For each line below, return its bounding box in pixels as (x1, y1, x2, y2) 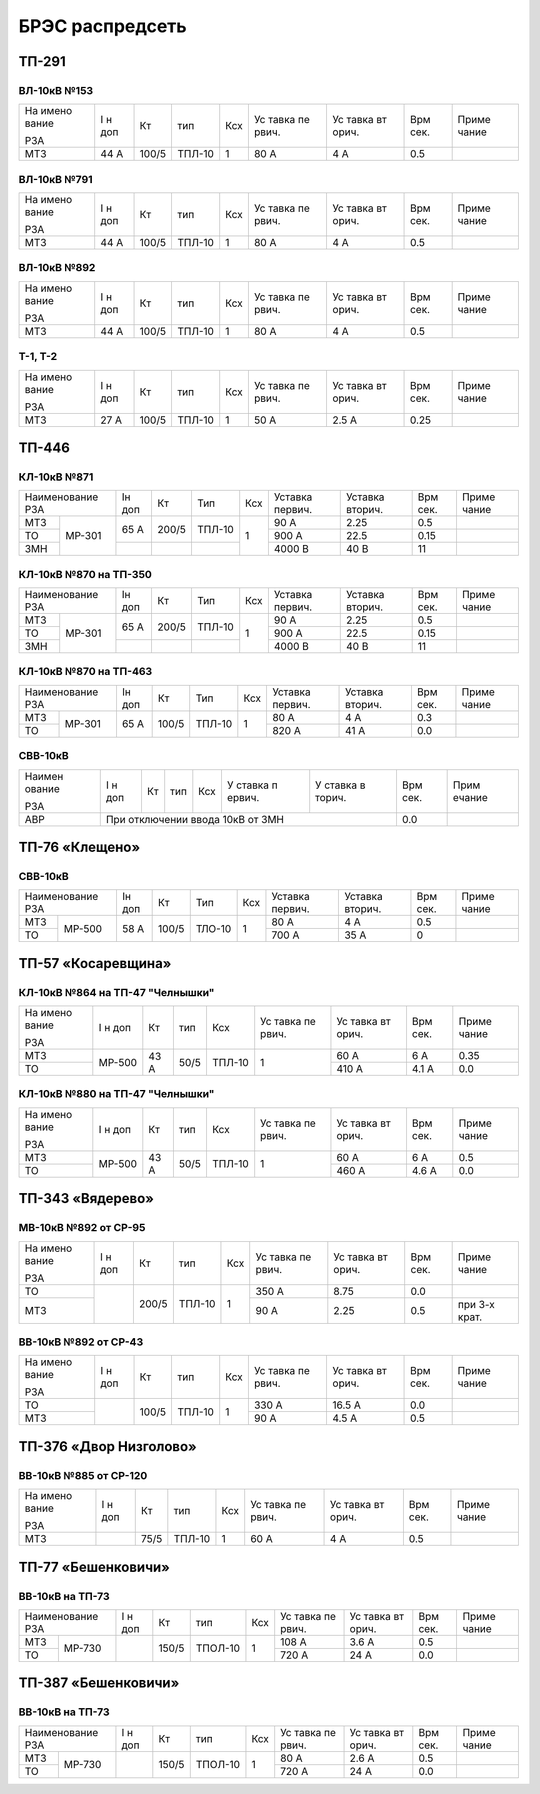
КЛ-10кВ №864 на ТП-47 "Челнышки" (18, 985, 215, 999)
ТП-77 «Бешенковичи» (18, 1558, 170, 1575)
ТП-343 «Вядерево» (18, 1190, 155, 1207)
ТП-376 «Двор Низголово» (18, 1438, 197, 1455)
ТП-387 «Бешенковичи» (18, 1675, 180, 1692)
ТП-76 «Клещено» (18, 839, 141, 855)
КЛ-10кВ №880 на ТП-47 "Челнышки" (18, 1087, 215, 1101)
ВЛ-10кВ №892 (18, 261, 96, 275)
